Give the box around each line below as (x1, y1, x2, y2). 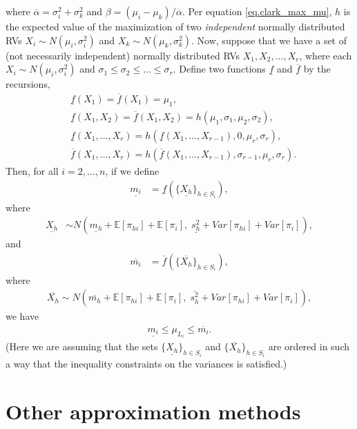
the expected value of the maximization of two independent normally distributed (6, 19, 345, 33)
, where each (299, 48, 352, 62)
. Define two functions (173, 61, 266, 76)
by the (303, 61, 331, 76)
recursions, (6, 77, 50, 91)
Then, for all (6, 163, 59, 178)
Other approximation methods (6, 397, 301, 425)
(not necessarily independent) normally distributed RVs (6, 48, 240, 62)
